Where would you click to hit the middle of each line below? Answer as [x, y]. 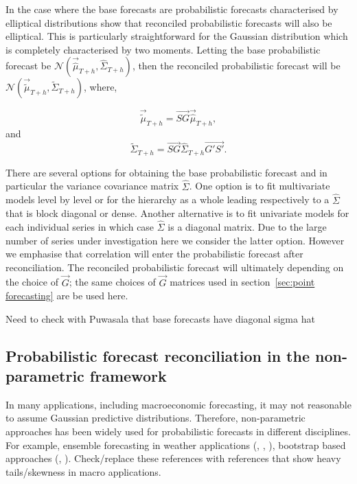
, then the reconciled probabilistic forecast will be [236, 66]
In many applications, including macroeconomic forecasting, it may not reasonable [178, 404]
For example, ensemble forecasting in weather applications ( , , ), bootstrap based [176, 445]
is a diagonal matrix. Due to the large [247, 226]
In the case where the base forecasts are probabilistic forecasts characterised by [172, 9]
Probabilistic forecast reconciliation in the [158, 355]
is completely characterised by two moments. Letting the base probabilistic [163, 49]
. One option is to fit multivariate [260, 186]
